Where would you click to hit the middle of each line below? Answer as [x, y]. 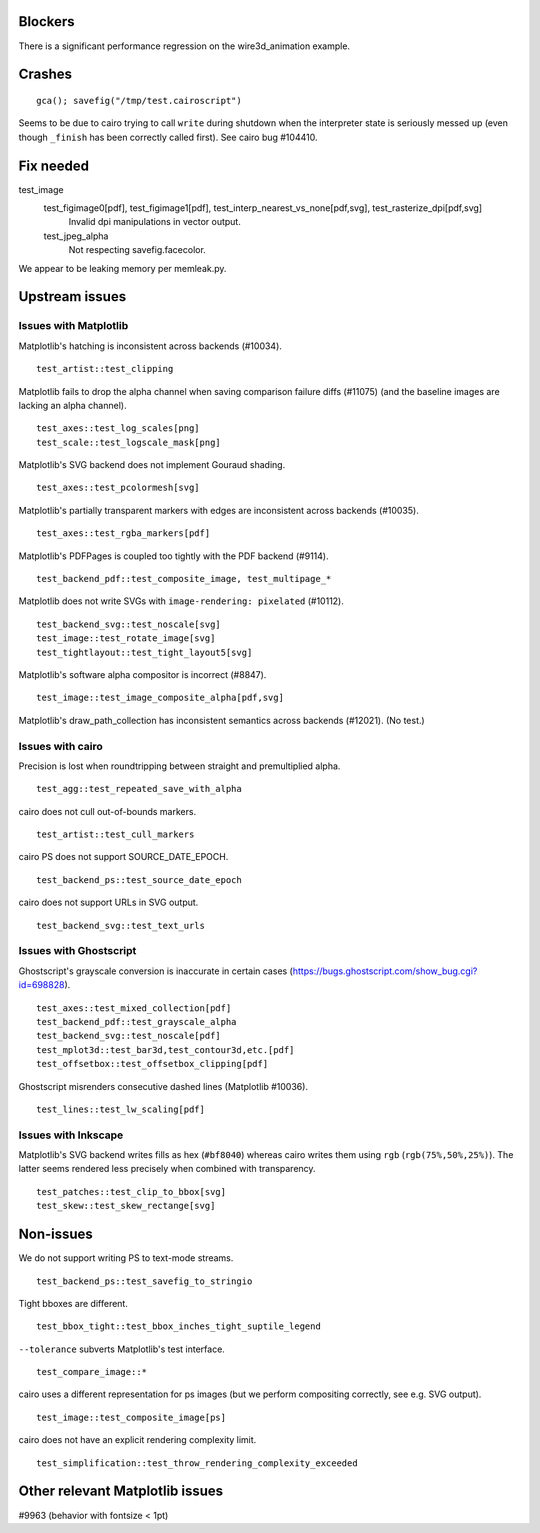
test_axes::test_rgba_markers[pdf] [123, 533]
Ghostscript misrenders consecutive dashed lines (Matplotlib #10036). [163, 1086]
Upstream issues [72, 296]
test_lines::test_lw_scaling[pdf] [120, 1109]
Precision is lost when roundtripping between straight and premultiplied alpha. [179, 766]
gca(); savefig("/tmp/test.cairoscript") [139, 100]
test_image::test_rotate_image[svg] [126, 638]
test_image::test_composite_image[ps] [131, 1417]
